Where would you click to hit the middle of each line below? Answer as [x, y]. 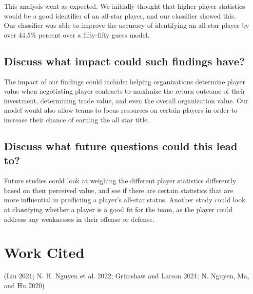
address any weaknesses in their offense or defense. [79, 219]
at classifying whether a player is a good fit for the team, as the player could [118, 209]
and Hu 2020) [24, 285]
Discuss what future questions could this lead [121, 146]
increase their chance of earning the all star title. [77, 119]
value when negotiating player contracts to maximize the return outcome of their [125, 91]
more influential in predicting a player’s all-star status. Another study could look [125, 200]
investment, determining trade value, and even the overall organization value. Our [126, 100]
